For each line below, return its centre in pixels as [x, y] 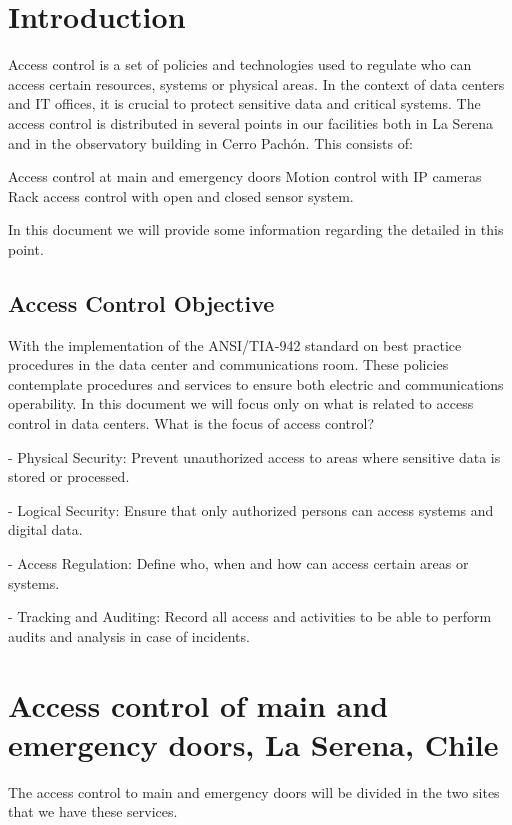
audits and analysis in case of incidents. [129, 635]
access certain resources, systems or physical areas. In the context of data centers [256, 83]
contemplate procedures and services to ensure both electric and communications [256, 383]
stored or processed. [69, 476]
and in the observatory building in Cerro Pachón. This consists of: [210, 142]
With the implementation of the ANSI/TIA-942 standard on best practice [235, 344]
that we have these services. [93, 811]
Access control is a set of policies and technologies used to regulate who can [240, 64]
